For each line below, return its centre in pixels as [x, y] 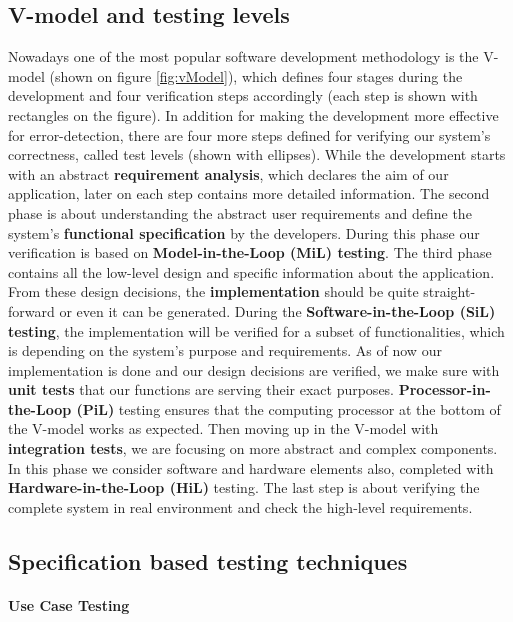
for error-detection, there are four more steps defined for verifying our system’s [249, 134]
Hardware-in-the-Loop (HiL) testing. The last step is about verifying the [244, 487]
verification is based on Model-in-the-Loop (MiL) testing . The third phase [250, 252]
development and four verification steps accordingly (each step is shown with [243, 95]
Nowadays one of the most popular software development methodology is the [243, 56]
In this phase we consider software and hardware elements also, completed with [251, 467]
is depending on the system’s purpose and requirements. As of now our [225, 350]
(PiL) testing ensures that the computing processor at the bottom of [288, 408]
